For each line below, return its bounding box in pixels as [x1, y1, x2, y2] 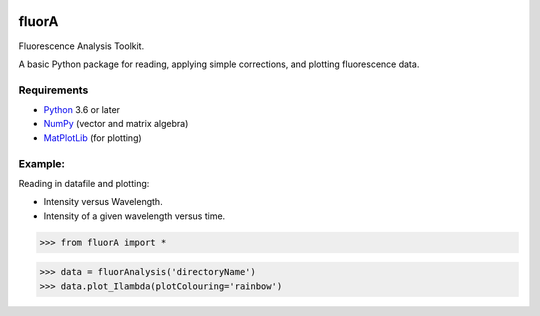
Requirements [18, 83, 89, 97]
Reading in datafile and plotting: [18, 177, 150, 189]
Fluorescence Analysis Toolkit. [18, 40, 145, 52]
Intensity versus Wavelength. [43, 196, 164, 208]
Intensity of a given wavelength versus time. [43, 210, 226, 222]
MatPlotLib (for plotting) [43, 131, 142, 144]
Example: [18, 156, 65, 170]
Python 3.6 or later [43, 104, 120, 116]
